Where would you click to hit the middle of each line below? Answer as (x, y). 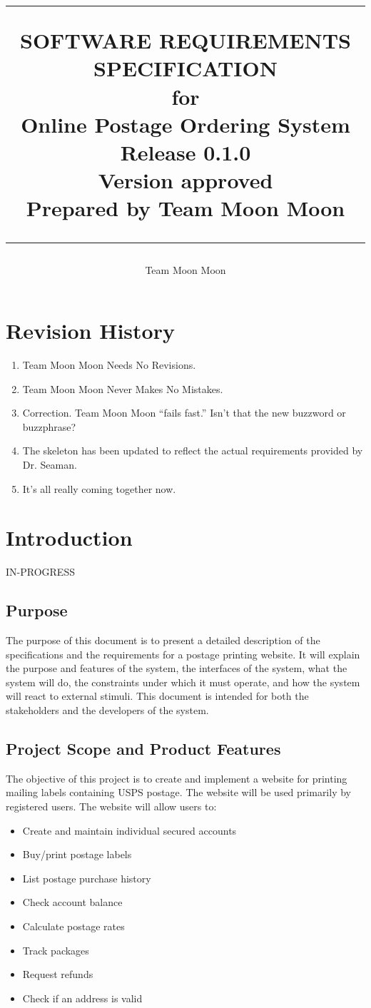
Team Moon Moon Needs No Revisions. (109, 365)
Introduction (69, 538)
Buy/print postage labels (77, 854)
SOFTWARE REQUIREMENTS (185, 40)
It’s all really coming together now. (99, 488)
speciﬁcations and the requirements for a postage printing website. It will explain (183, 654)
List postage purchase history (87, 878)
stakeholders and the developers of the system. (107, 710)
